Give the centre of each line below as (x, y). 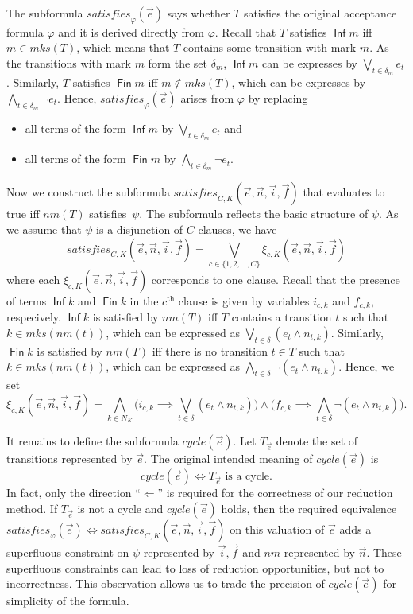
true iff (23, 214)
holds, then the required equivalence (309, 509)
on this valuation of (277, 529)
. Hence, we (367, 366)
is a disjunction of (140, 229)
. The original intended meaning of (228, 459)
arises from (207, 97)
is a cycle (247, 477)
